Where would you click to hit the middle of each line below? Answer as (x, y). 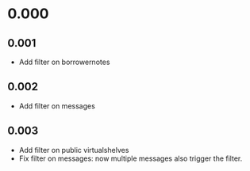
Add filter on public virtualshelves (74, 150)
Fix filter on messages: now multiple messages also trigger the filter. (131, 158)
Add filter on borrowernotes (64, 62)
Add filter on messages (57, 106)
